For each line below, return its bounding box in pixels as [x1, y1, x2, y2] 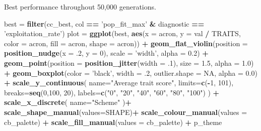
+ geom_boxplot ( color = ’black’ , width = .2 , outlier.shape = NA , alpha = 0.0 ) [4, 67, 257, 78]
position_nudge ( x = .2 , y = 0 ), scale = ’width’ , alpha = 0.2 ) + [4, 48, 209, 58]
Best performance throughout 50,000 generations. [4, 2, 156, 12]
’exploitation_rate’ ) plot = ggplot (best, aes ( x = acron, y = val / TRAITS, [4, 28, 241, 39]
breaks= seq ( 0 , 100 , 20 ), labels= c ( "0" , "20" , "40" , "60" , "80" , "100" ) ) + [4, 87, 220, 97]
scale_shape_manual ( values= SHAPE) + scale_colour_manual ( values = [4, 106, 247, 117]
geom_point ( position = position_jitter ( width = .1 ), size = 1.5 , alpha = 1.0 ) [4, 57, 254, 68]
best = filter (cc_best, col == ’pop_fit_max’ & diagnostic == [4, 18, 205, 29]
